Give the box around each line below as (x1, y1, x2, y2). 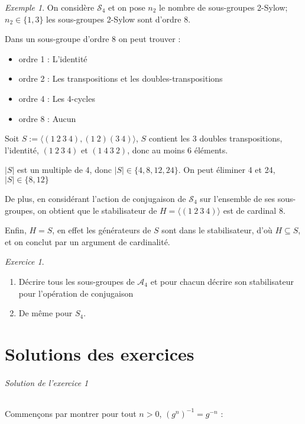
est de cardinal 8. (223, 204, 285, 216)
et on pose (108, 1, 145, 13)
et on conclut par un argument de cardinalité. (5, 235, 170, 248)
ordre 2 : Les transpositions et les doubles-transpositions (18, 72, 223, 85)
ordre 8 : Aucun (18, 112, 76, 124)
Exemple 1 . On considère (5, 1, 95, 13)
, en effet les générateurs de (52, 224, 151, 236)
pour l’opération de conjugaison (18, 287, 134, 299)
